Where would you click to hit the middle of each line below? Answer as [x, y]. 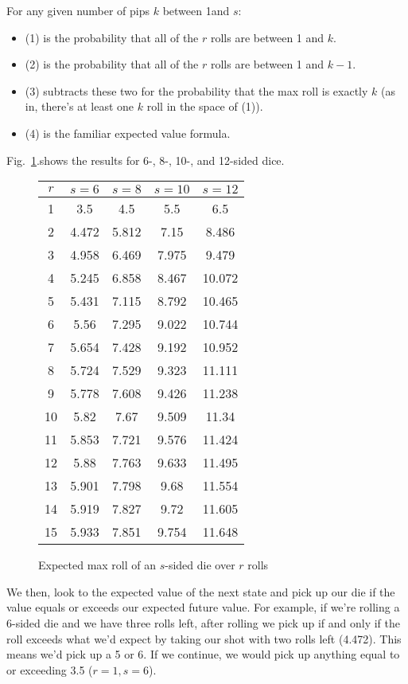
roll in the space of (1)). [205, 106]
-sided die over [200, 565]
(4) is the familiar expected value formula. [128, 133]
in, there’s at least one [80, 106]
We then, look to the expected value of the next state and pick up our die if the [201, 591]
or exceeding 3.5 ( [50, 669]
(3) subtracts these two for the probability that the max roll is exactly [196, 90]
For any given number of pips [78, 10]
